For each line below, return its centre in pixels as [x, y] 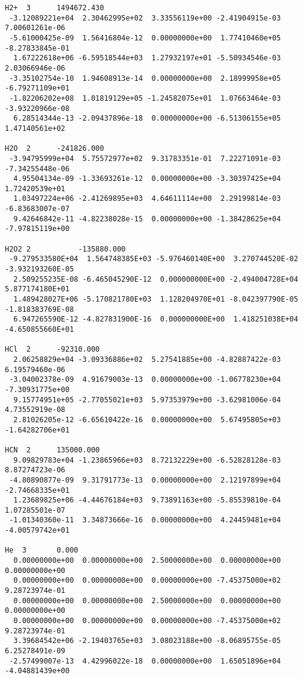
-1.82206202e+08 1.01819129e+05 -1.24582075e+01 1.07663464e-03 [145, 98]
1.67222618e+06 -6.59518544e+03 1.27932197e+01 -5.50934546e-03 [147, 58]
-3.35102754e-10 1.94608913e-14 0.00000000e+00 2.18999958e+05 [145, 78]
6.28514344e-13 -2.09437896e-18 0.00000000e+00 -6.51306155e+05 [147, 119]
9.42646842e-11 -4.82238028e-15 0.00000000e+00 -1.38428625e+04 [147, 219]
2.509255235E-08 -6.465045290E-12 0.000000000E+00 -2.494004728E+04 [156, 279]
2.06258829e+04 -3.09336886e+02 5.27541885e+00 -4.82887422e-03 [147, 359]
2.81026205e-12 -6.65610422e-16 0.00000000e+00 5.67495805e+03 [147, 420]
